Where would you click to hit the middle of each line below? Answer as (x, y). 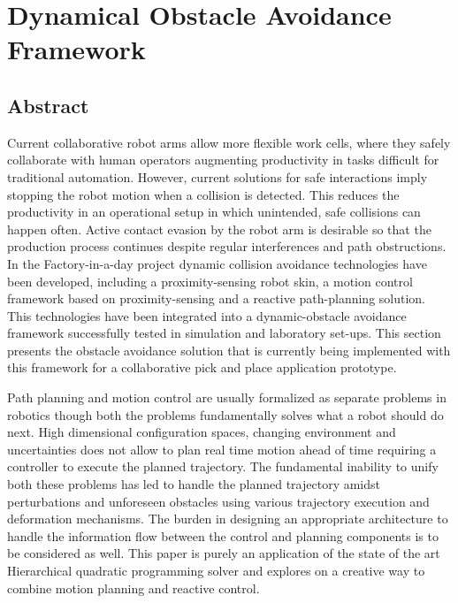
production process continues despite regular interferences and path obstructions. (227, 246)
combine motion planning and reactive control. (134, 588)
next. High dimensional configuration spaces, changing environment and (202, 432)
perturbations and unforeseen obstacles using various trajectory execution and (218, 501)
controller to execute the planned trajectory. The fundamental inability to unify (223, 466)
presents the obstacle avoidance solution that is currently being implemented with (229, 350)
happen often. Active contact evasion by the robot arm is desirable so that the (219, 229)
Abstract (48, 105)
